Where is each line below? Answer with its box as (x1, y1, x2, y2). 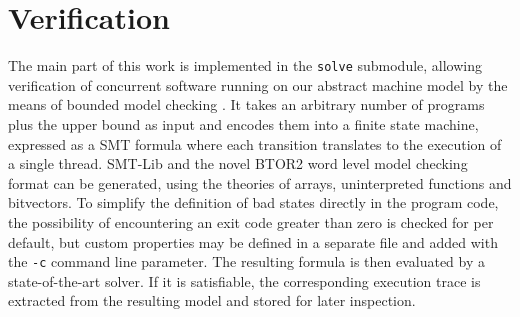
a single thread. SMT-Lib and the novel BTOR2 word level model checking (8, 153, 468, 174)
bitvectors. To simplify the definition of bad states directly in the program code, (8, 192, 499, 213)
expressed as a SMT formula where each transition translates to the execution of (8, 133, 502, 154)
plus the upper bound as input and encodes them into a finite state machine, (8, 113, 479, 134)
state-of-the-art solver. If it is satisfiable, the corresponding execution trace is (8, 270, 481, 291)
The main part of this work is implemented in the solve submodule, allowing (8, 55, 483, 76)
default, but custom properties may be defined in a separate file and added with (8, 231, 498, 252)
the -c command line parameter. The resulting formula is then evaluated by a (8, 251, 486, 272)
